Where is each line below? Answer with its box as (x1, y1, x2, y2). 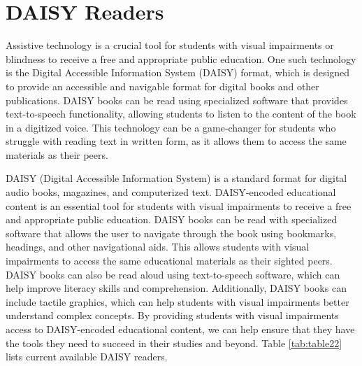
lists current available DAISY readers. (6, 349, 168, 364)
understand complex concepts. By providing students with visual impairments (6, 308, 339, 323)
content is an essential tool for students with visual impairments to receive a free (6, 198, 352, 213)
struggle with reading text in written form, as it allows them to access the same (6, 134, 347, 148)
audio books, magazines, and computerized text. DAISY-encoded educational (6, 185, 336, 199)
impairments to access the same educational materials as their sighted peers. (6, 253, 333, 268)
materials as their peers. (6, 147, 108, 162)
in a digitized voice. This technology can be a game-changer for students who (6, 120, 336, 134)
